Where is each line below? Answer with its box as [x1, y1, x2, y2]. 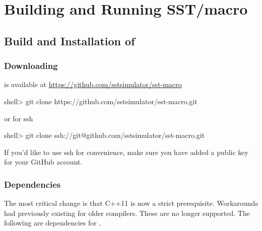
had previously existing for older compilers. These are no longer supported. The [4, 207, 250, 218]
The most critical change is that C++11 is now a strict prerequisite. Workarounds [4, 198, 258, 208]
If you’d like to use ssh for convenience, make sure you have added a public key [4, 146, 248, 157]
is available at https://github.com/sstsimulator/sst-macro [4, 79, 182, 90]
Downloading [4, 59, 58, 72]
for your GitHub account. [4, 157, 83, 167]
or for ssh [4, 113, 33, 123]
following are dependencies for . [4, 217, 101, 228]
